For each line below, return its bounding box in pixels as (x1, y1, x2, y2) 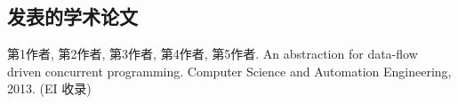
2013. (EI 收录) (7, 79, 92, 98)
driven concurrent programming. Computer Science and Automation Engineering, (7, 61, 452, 80)
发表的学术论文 (7, 3, 138, 30)
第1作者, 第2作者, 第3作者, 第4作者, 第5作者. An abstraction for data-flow (7, 44, 418, 63)
